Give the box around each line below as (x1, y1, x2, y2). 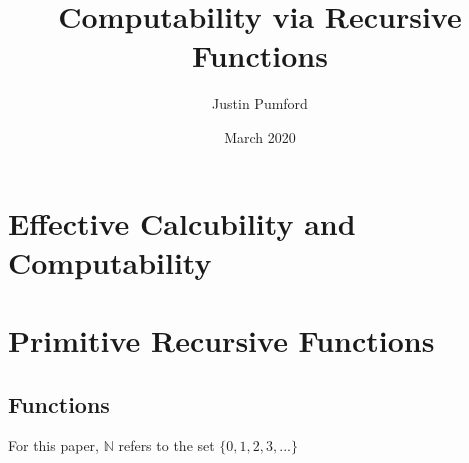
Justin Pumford (212, 93, 308, 114)
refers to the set (118, 435, 215, 456)
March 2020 (224, 126, 296, 147)
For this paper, (8, 435, 99, 456)
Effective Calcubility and (8, 202, 356, 243)
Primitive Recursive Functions (8, 320, 435, 361)
